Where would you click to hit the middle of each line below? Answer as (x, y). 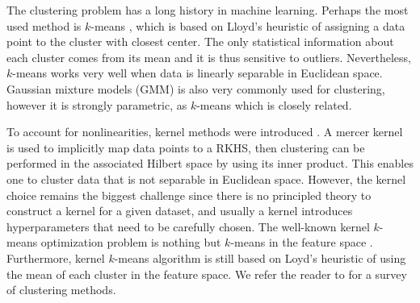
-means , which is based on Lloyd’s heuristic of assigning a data (248, 25)
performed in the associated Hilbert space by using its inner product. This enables (210, 163)
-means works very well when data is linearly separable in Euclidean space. (197, 73)
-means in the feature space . (302, 242)
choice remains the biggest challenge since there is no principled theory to (189, 195)
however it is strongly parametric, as (97, 104)
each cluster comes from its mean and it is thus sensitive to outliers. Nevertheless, (209, 57)
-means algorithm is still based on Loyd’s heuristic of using (260, 257)
